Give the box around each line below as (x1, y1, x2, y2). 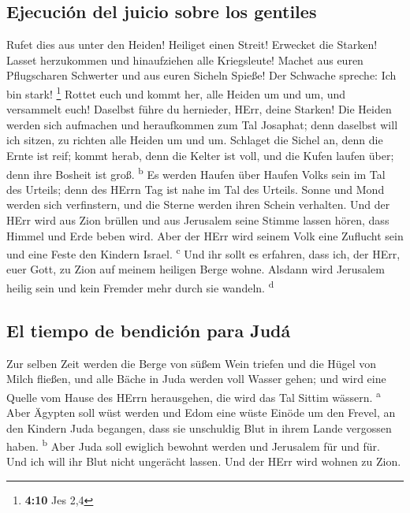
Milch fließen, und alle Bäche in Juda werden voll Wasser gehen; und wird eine (6, 370, 386, 387)
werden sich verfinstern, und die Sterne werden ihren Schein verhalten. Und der (6, 196, 390, 213)
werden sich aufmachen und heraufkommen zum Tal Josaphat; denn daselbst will (6, 116, 398, 132)
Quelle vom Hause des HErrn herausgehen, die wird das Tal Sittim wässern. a (6, 386, 381, 405)
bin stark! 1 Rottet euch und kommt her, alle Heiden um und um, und (6, 83, 346, 102)
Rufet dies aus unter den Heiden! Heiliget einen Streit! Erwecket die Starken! (6, 36, 378, 53)
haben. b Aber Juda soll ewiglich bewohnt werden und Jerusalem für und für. (6, 436, 380, 454)
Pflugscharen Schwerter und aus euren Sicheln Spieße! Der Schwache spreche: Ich (6, 67, 397, 84)
